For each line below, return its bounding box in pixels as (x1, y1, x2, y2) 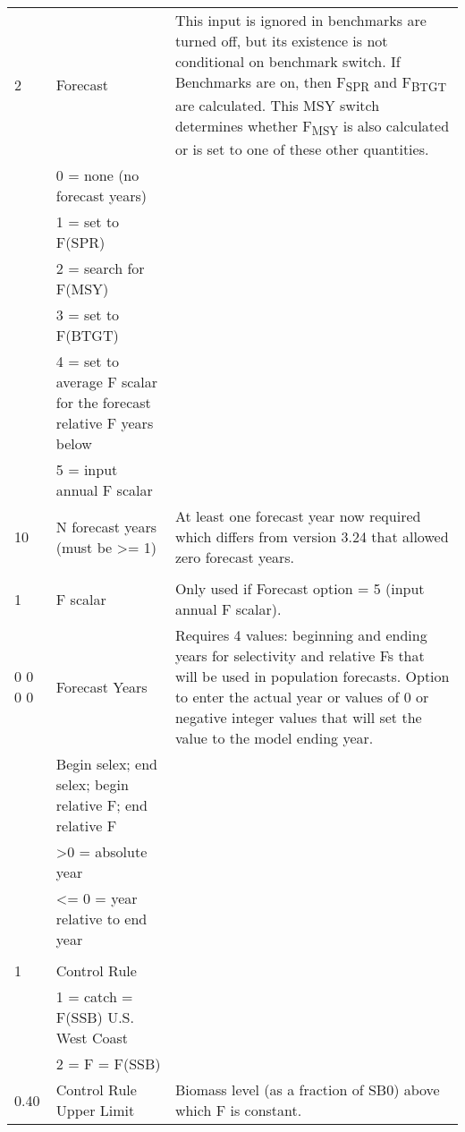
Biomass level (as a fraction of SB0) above (174, 1079, 440, 1101)
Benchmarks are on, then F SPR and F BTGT (174, 72, 447, 96)
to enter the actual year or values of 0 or (174, 686, 429, 708)
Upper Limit (55, 1100, 135, 1121)
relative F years (55, 413, 154, 434)
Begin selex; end (55, 753, 157, 775)
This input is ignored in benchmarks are (174, 10, 427, 30)
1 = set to (55, 211, 120, 233)
